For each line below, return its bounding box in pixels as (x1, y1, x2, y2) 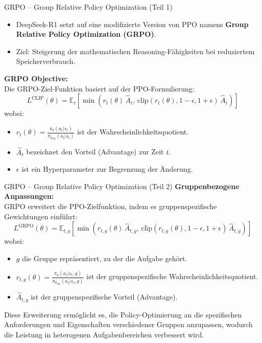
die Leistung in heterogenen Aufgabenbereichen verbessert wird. (4, 329, 204, 339)
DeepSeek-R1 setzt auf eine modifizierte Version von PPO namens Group (16, 18, 249, 29)
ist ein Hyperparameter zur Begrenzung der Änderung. (21, 164, 193, 174)
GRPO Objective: (4, 73, 68, 83)
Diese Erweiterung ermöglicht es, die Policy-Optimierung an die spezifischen (4, 309, 242, 319)
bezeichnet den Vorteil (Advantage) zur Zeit (26, 146, 164, 157)
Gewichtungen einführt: (4, 211, 78, 221)
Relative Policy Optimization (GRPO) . (16, 29, 156, 39)
